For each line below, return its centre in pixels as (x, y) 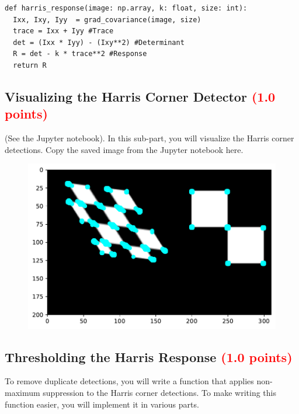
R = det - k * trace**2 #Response (80, 54)
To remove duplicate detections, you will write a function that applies (129, 381)
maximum (22, 392)
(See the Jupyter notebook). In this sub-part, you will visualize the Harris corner (149, 138)
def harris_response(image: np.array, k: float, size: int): (126, 8)
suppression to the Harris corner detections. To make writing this (160, 392)
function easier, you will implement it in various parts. (102, 404)
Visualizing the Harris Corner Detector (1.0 (140, 96)
